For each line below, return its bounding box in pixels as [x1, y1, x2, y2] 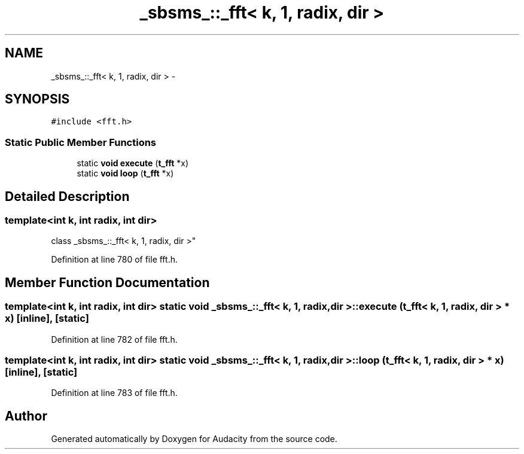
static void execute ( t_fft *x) [77, 158, 189, 169]
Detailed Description [5, 188, 130, 204]
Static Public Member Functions [5, 136, 157, 148]
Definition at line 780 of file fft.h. [51, 254, 178, 265]
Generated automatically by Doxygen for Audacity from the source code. [51, 434, 337, 444]
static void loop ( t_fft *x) [77, 168, 174, 179]
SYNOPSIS [5, 92, 70, 107]
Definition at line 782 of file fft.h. [51, 334, 178, 345]
